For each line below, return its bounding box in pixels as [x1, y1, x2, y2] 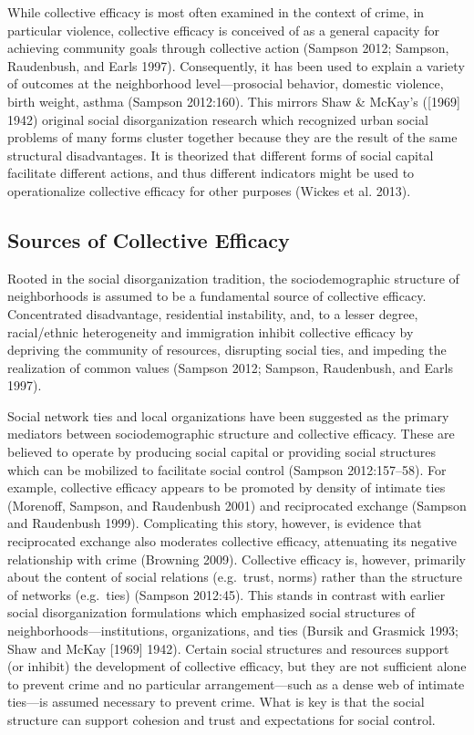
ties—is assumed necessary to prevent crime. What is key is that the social [7, 692, 425, 711]
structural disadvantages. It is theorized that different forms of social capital [7, 145, 434, 164]
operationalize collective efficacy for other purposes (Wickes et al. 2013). [7, 181, 411, 200]
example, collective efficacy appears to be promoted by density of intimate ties [7, 478, 446, 497]
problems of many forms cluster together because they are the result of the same [7, 128, 458, 147]
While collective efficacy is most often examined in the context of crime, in [7, 3, 425, 21]
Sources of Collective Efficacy [7, 225, 290, 254]
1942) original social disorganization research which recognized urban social [7, 109, 428, 129]
